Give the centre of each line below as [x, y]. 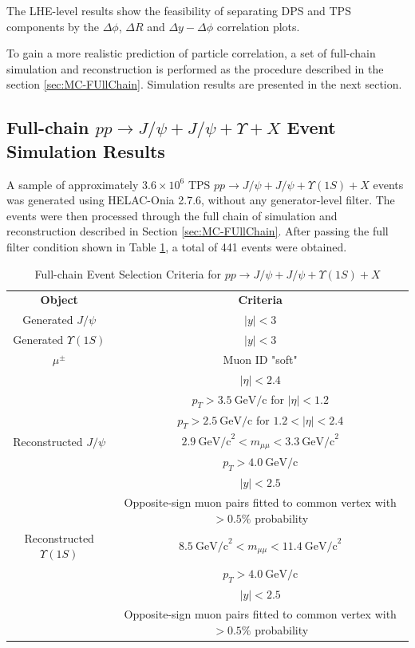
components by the [53, 26]
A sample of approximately [73, 184]
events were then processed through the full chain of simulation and [172, 215]
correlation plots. [258, 26]
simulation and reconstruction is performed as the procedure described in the [195, 68]
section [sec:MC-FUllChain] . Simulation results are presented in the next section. [204, 84]
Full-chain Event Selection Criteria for [128, 273]
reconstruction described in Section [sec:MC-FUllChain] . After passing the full [198, 231]
